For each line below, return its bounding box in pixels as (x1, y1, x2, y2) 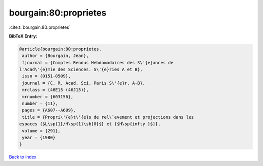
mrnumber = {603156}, (22, 94, 74, 99)
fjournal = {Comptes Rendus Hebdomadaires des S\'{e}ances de (22, 60, 174, 65)
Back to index (9, 154, 37, 160)
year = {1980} (22, 135, 56, 140)
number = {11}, (22, 101, 58, 107)
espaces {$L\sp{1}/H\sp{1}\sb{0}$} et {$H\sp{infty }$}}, (19, 121, 161, 127)
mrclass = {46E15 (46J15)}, (22, 87, 89, 92)
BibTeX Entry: (9, 33, 38, 39)
